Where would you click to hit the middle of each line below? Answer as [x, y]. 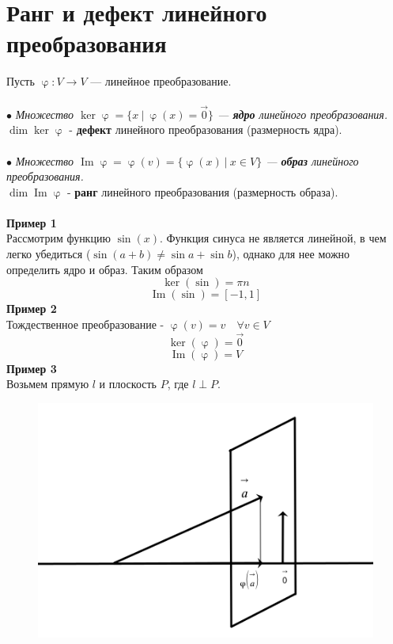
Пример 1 [32, 222]
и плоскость [128, 384]
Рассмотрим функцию [59, 238]
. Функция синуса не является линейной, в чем [273, 238]
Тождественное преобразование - [85, 324]
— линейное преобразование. [161, 81]
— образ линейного [312, 160]
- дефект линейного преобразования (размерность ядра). [206, 130]
